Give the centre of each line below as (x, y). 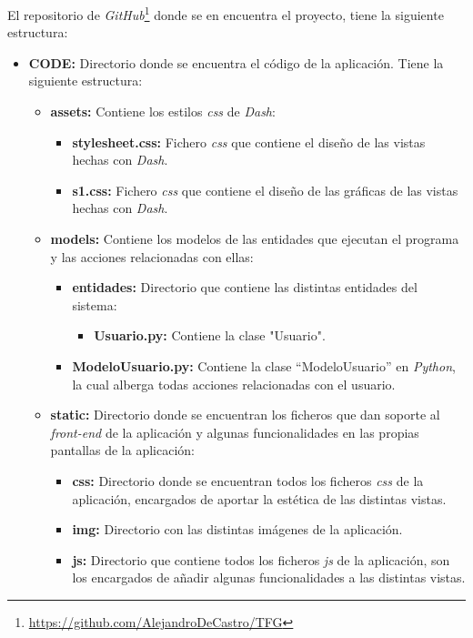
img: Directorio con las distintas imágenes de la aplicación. (237, 529)
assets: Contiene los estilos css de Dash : (163, 111)
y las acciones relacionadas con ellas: (152, 256)
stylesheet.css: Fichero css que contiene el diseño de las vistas (249, 142)
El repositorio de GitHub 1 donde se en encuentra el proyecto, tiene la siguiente (226, 13)
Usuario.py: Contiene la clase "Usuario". (210, 335)
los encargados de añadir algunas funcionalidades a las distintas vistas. (269, 577)
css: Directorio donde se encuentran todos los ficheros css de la (248, 480)
